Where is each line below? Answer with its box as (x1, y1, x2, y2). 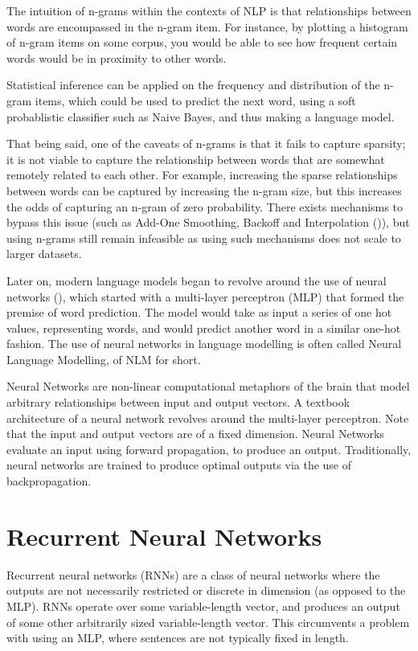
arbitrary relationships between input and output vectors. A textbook (6, 394, 350, 411)
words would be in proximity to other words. (6, 49, 227, 66)
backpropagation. (6, 473, 92, 489)
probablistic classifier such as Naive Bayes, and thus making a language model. (6, 108, 395, 125)
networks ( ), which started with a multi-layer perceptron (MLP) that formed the (6, 288, 404, 305)
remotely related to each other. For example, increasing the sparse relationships (6, 166, 398, 183)
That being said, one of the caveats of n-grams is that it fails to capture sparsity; (6, 135, 406, 152)
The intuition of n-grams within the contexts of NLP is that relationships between (6, 2, 412, 18)
